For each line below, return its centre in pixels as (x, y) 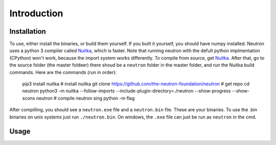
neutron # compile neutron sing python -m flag (85, 98)
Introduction (36, 13)
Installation (28, 31)
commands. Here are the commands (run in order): (63, 72)
